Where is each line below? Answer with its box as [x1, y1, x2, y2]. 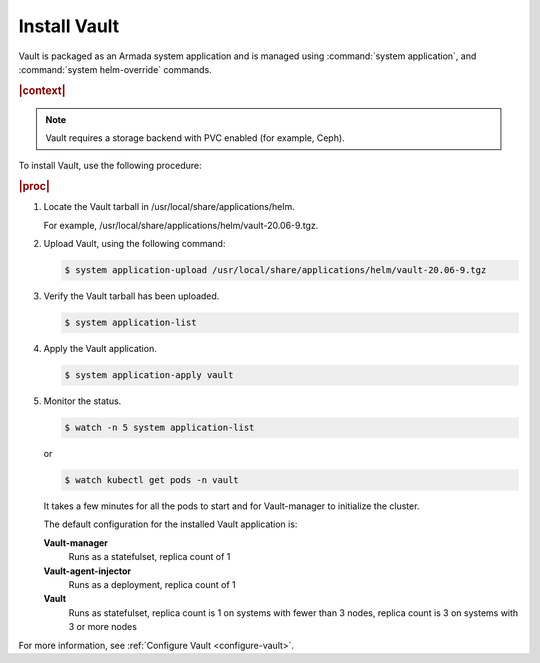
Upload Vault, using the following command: [43, 238, 226, 250]
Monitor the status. [43, 395, 122, 407]
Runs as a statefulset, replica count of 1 [68, 551, 231, 563]
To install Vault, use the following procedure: [18, 160, 202, 172]
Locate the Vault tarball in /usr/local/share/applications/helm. [43, 201, 295, 213]
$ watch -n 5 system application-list [64, 422, 255, 434]
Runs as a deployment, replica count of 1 [68, 579, 236, 590]
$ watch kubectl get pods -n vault [64, 475, 239, 486]
